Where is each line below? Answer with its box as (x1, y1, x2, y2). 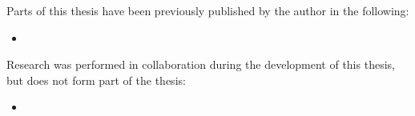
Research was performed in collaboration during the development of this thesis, (6, 56, 395, 73)
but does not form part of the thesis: (6, 71, 186, 88)
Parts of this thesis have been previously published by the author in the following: (6, 2, 409, 18)
